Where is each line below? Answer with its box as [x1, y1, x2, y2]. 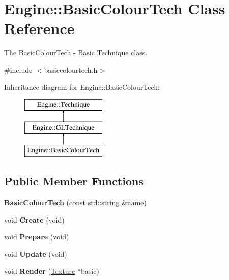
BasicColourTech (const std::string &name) [4, 197, 147, 208]
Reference [4, 18, 75, 39]
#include [4, 64, 33, 75]
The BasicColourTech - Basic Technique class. [4, 47, 148, 58]
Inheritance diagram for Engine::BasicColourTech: [4, 81, 160, 92]
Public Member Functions [4, 173, 144, 189]
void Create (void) [4, 214, 65, 225]
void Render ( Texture [4, 265, 75, 276]
